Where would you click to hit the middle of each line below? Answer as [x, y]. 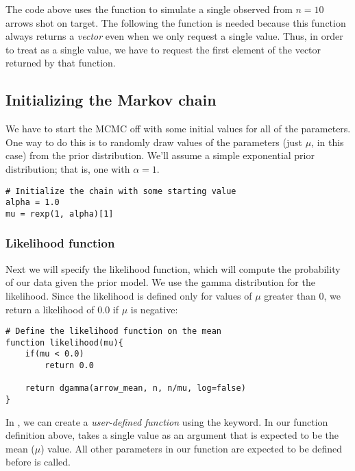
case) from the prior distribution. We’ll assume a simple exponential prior [160, 155]
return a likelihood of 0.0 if [62, 309]
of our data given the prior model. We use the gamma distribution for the [160, 282]
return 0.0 [69, 366]
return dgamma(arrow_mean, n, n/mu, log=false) [135, 388]
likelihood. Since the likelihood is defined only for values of [129, 295]
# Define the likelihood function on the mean [113, 331]
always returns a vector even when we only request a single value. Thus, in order [174, 36]
